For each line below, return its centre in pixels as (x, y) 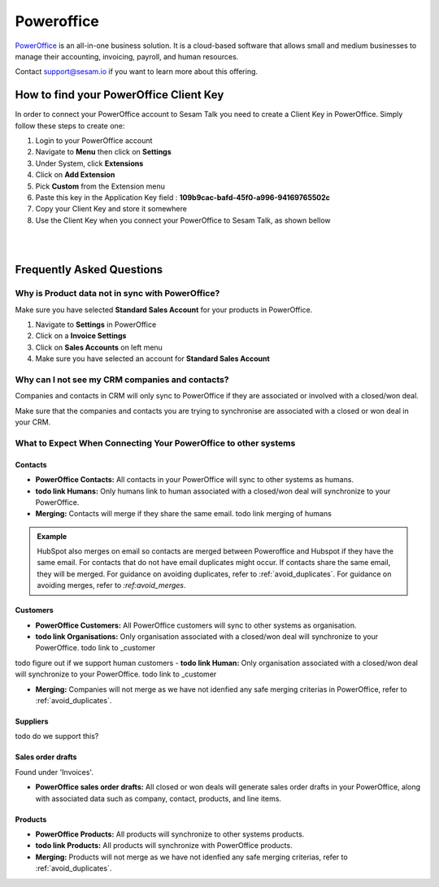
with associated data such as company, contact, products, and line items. (159, 798)
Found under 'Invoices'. (54, 772)
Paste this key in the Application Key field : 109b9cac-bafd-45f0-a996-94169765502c (183, 197)
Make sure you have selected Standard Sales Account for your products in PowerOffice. (164, 310)
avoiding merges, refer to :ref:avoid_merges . (111, 585)
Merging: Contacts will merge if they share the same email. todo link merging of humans (184, 514)
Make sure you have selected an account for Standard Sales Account (152, 359)
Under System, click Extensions (89, 163)
